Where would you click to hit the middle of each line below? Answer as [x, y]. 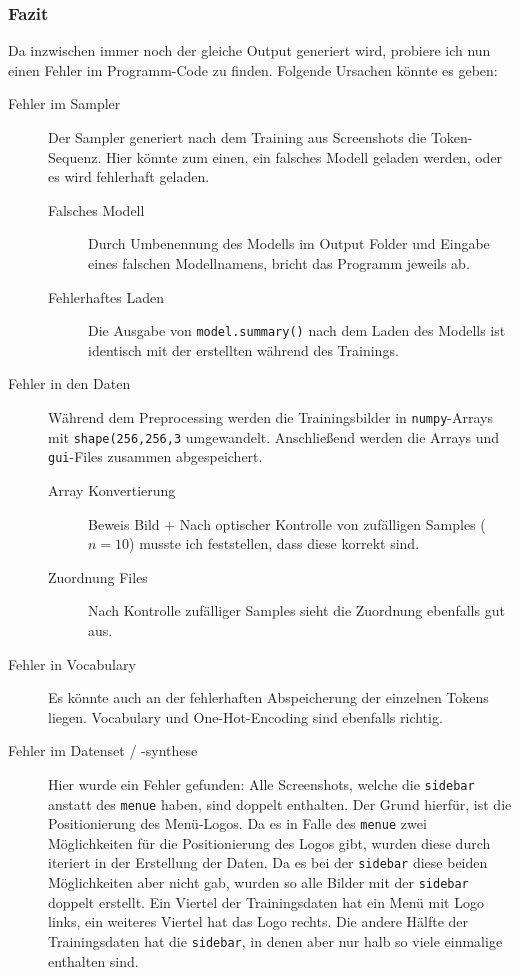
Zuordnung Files [98, 576]
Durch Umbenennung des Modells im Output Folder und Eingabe [289, 243]
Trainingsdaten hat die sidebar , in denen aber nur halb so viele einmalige [275, 940]
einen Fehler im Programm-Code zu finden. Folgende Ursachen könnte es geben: [253, 69]
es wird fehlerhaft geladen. [129, 176]
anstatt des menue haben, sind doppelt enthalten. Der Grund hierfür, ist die [280, 803]
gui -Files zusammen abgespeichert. [155, 456]
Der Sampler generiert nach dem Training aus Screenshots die [237, 137]
